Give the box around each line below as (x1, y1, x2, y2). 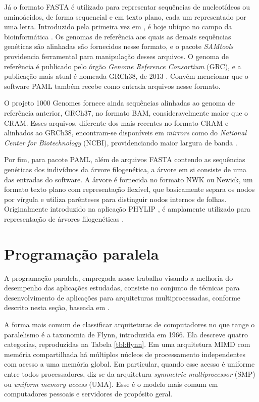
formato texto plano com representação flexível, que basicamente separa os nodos (4, 184, 255, 194)
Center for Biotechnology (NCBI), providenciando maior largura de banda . (4, 137, 237, 147)
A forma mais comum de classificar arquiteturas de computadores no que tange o (4, 319, 255, 329)
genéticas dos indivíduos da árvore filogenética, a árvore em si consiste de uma (4, 164, 247, 174)
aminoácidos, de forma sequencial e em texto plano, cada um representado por (4, 11, 246, 22)
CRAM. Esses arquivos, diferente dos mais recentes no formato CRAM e (4, 117, 229, 128)
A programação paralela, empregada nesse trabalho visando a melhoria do (4, 272, 233, 283)
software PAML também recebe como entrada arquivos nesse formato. (4, 80, 221, 91)
